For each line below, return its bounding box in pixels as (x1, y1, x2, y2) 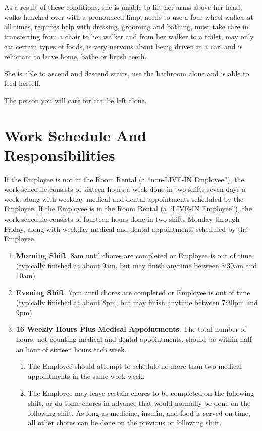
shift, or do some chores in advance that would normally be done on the (28, 397, 251, 408)
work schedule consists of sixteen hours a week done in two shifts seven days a (4, 184, 246, 194)
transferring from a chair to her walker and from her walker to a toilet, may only (4, 31, 254, 41)
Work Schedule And (4, 124, 146, 145)
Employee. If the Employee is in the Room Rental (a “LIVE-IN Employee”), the (4, 203, 252, 214)
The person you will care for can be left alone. (4, 95, 147, 105)
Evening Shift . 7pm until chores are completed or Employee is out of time (16, 287, 250, 297)
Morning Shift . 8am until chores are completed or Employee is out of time (16, 250, 252, 261)
